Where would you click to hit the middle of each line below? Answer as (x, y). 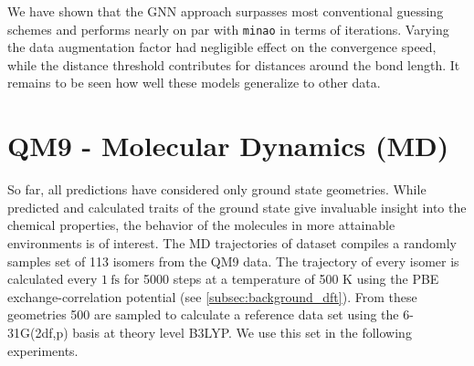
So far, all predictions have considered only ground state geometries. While (217, 189)
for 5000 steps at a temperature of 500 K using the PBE (281, 279)
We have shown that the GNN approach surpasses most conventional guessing (226, 11)
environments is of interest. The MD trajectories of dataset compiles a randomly (232, 242)
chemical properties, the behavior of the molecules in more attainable (201, 225)
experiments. (43, 350)
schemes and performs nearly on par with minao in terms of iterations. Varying (228, 29)
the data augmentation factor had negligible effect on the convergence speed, (222, 47)
